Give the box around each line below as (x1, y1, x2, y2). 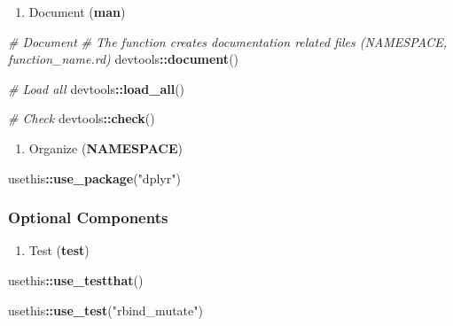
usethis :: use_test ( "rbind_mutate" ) (8, 300, 203, 319)
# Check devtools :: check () (8, 109, 155, 128)
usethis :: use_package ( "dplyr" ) (8, 168, 181, 187)
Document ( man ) (28, 3, 126, 20)
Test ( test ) (28, 241, 90, 260)
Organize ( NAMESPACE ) (28, 138, 184, 157)
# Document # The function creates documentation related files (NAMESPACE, (8, 32, 448, 50)
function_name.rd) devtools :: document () (8, 50, 239, 68)
